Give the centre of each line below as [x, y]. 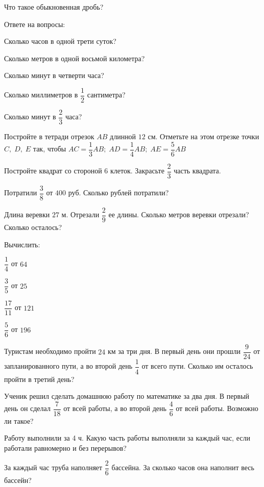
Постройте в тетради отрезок [49, 136]
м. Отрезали [80, 214]
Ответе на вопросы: [35, 24]
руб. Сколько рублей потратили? [118, 193]
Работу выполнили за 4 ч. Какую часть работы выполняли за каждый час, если [127, 438]
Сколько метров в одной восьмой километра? [75, 58]
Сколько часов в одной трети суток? [60, 41]
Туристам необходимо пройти [50, 351]
